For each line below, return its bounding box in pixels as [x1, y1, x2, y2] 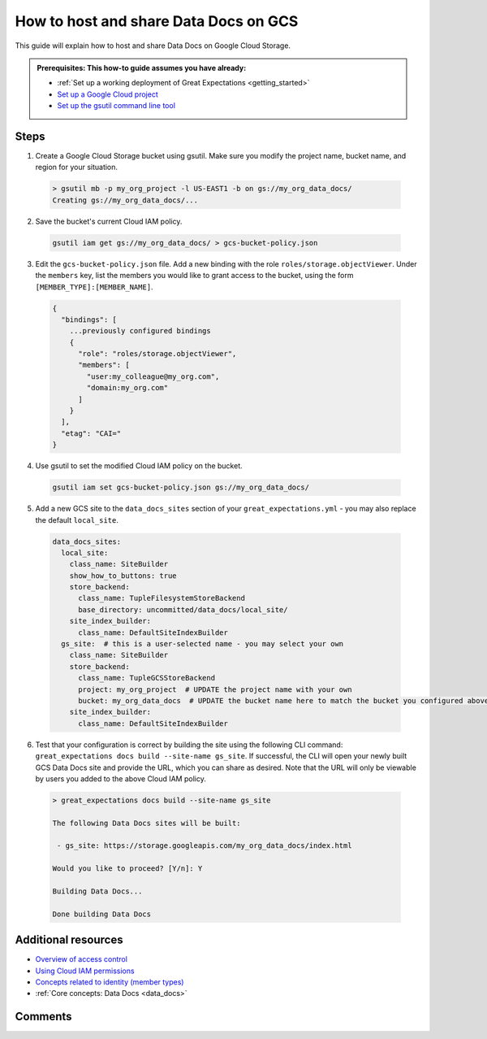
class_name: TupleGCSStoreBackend [78, 673, 215, 683]
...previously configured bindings [69, 326, 211, 336]
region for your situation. [35, 163, 118, 172]
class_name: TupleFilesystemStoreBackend [78, 593, 245, 603]
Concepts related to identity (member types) [35, 977, 184, 987]
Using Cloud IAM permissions [35, 966, 135, 976]
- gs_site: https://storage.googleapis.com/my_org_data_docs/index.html [57, 841, 352, 850]
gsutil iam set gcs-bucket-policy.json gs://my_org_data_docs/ [52, 483, 310, 492]
